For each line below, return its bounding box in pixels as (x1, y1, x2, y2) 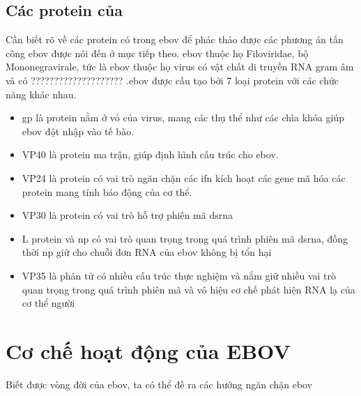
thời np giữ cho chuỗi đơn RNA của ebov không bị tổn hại (22, 245, 272, 259)
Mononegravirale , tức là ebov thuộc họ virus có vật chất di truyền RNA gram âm (6, 59, 354, 74)
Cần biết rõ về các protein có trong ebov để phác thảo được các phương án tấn (6, 32, 344, 47)
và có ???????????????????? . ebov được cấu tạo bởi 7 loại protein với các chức (6, 73, 339, 87)
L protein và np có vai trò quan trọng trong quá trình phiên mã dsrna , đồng (22, 231, 348, 245)
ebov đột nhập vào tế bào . (22, 123, 135, 138)
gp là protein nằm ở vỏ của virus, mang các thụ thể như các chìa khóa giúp (22, 110, 344, 125)
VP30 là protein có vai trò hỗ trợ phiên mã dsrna (22, 208, 233, 222)
